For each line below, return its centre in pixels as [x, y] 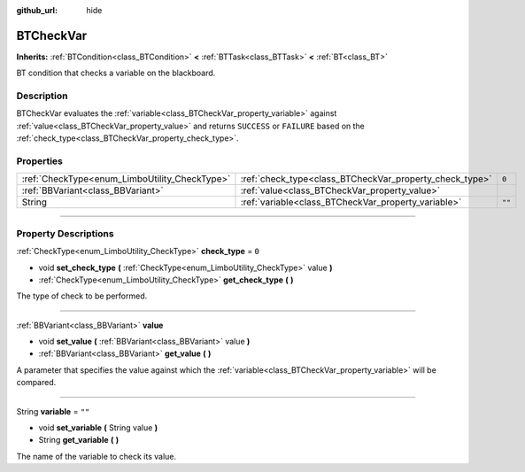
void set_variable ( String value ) [98, 428]
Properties [40, 161]
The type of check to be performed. [82, 296]
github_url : [37, 10]
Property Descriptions [65, 233]
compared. [36, 383]
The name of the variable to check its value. [97, 456]
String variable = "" [53, 411]
